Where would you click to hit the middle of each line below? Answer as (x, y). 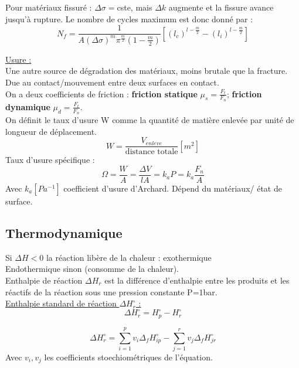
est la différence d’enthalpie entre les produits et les (197, 280)
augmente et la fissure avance (221, 7)
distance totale (152, 152)
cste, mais (135, 7)
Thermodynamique (64, 232)
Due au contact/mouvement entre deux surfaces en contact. (112, 82)
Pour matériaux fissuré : (49, 7)
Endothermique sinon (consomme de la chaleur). (92, 269)
